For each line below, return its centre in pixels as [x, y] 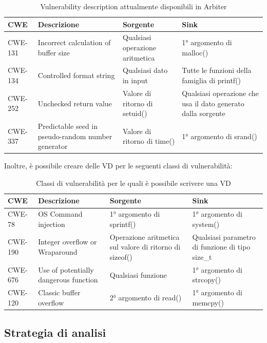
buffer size [54, 52]
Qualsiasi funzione [138, 274]
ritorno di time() [149, 141]
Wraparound [58, 252]
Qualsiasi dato [145, 70]
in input [135, 80]
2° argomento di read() [146, 297]
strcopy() [206, 280]
